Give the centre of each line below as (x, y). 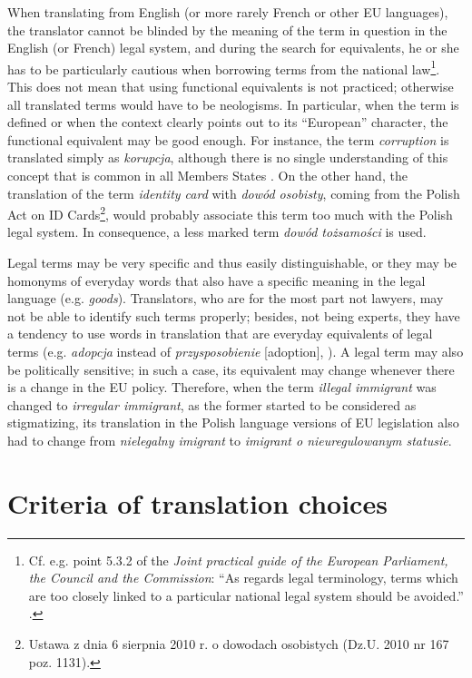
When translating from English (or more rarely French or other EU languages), (228, 12)
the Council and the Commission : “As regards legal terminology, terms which (243, 578)
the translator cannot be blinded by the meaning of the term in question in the (227, 29)
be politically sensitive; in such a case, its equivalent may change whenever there (231, 369)
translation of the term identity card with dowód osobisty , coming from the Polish (234, 193)
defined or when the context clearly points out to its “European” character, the (228, 122)
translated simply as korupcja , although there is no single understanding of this (228, 157)
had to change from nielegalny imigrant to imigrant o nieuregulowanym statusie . (230, 440)
